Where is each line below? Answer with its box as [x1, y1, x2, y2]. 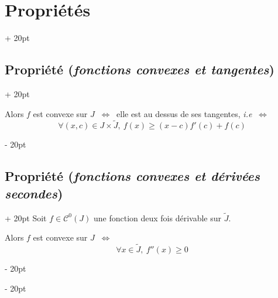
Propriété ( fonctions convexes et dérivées [5, 167, 260, 185]
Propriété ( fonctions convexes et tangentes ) [5, 60, 274, 78]
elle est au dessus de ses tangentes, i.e [116, 107, 252, 119]
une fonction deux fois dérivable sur [93, 211, 221, 224]
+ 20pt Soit [5, 211, 47, 224]
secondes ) [5, 184, 63, 202]
